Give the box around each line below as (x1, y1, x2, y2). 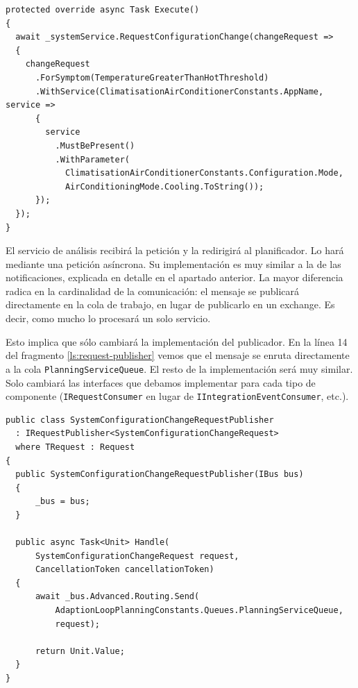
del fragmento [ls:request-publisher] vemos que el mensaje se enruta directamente (6, 348, 350, 362)
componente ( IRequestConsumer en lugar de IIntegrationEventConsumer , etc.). (6, 389, 349, 403)
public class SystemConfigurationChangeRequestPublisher (6, 414, 274, 425)
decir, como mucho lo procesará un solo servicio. (6, 311, 211, 326)
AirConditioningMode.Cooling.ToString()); (65, 181, 264, 192)
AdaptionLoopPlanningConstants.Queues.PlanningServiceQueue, (55, 605, 343, 616)
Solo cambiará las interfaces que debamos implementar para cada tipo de (6, 375, 316, 389)
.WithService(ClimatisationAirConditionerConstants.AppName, (35, 86, 324, 97)
